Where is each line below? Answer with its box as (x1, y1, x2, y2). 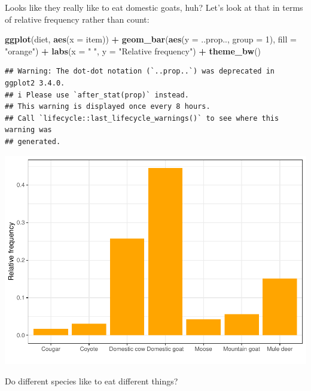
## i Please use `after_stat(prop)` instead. (5, 90, 189, 99)
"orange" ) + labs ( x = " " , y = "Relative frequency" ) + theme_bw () (5, 44, 261, 57)
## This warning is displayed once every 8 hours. (5, 102, 211, 111)
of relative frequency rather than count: (5, 13, 150, 25)
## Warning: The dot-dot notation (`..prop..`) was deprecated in (5, 67, 275, 76)
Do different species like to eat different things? (5, 375, 178, 387)
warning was (5, 126, 52, 135)
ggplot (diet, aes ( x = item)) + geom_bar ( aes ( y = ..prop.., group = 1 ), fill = (5, 33, 297, 45)
